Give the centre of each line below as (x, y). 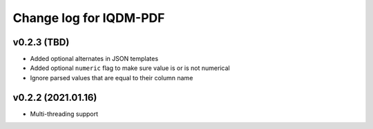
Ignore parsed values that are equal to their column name (112, 78)
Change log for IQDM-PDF (89, 18)
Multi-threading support (64, 114)
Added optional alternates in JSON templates (94, 59)
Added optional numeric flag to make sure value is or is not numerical (130, 68)
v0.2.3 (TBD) (41, 42)
